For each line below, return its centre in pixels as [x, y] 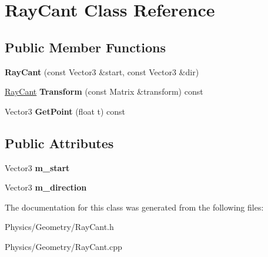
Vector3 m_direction [46, 187]
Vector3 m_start [37, 167]
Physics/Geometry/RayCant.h [59, 227]
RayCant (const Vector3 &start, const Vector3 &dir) [102, 71]
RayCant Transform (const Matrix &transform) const [104, 91]
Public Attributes [59, 143]
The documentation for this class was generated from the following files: [134, 207]
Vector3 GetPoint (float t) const [65, 111]
